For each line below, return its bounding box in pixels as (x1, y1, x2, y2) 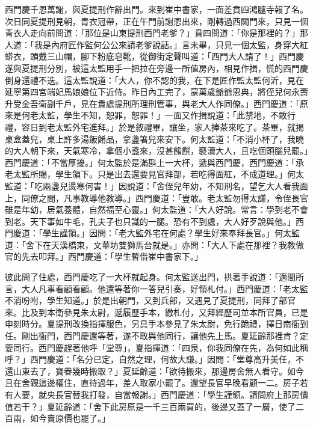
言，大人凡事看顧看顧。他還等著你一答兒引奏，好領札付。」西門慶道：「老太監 (5, 282, 308, 295)
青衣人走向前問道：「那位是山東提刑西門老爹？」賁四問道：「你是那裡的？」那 (5, 26, 308, 39)
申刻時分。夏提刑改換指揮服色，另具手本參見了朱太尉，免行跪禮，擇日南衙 (5, 317, 300, 330)
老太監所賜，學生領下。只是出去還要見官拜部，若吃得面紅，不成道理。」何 (5, 168, 296, 180)
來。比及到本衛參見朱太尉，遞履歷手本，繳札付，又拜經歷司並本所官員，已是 (5, 305, 308, 318)
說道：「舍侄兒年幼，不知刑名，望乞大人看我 (126, 179, 300, 192)
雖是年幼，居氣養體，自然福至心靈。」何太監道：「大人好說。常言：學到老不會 (5, 203, 308, 216)
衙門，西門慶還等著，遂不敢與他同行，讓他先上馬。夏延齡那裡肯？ (38, 329, 300, 342)
